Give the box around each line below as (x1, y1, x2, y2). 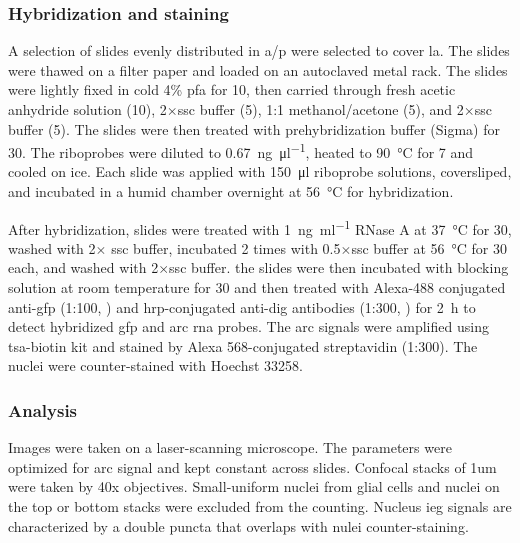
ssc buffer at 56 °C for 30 (351, 237, 507, 258)
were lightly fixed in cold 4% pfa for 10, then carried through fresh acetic (8, 79, 456, 100)
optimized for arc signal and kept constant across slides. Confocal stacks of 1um (8, 456, 497, 477)
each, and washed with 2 (8, 257, 159, 278)
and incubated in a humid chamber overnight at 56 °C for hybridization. (8, 181, 454, 202)
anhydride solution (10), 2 (8, 99, 167, 119)
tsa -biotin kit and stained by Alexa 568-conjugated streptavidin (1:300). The (8, 335, 478, 356)
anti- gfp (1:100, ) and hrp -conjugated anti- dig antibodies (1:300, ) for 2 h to (8, 296, 476, 317)
